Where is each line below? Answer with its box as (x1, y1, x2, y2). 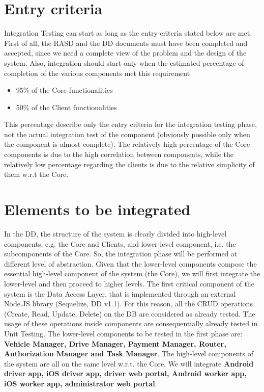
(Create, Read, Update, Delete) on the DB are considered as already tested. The (4, 308, 255, 319)
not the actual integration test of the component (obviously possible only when (4, 128, 250, 139)
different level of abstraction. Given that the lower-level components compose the (4, 258, 257, 269)
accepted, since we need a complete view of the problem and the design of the (4, 47, 247, 58)
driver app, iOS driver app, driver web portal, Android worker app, (4, 368, 247, 379)
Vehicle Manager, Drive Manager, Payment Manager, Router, (4, 338, 226, 349)
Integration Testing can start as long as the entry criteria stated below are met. (4, 28, 252, 38)
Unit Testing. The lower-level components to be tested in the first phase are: (4, 328, 243, 338)
